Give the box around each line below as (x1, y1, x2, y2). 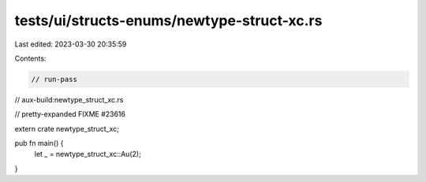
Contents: (14, 54, 47, 63)
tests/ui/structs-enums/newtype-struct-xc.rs (14, 12, 323, 29)
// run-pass (31, 75, 78, 84)
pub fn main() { (14, 139, 64, 148)
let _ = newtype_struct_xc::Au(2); (34, 150, 141, 159)
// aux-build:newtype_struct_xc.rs (14, 95, 124, 104)
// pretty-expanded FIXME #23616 (14, 110, 126, 119)
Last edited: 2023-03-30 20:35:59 (14, 39, 127, 49)
